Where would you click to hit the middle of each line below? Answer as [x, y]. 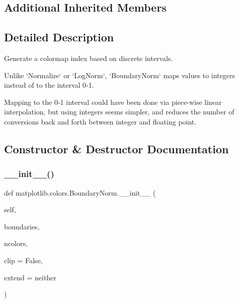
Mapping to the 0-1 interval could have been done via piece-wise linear [113, 102]
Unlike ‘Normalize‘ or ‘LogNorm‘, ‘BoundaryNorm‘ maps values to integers [120, 75]
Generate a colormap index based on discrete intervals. [89, 58]
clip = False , [23, 260]
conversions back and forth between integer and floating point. [100, 121]
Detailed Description [59, 37]
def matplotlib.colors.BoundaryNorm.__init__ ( [80, 192]
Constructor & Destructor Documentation [116, 148]
